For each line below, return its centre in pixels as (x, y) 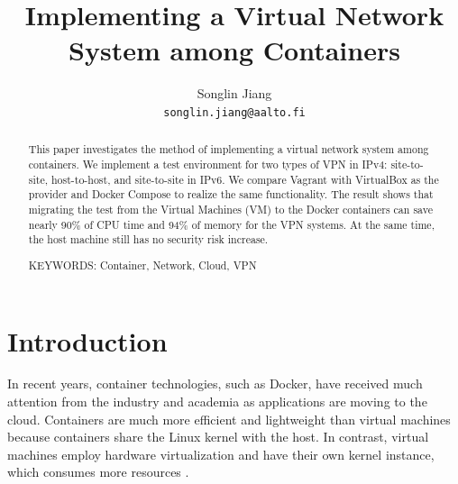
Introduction (87, 340)
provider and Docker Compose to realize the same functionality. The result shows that (231, 194)
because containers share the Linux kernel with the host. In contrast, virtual (218, 437)
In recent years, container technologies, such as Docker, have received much (215, 384)
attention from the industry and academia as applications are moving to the (217, 402)
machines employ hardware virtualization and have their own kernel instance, (221, 454)
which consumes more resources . (98, 472)
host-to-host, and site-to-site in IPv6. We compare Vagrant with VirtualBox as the (245, 179)
